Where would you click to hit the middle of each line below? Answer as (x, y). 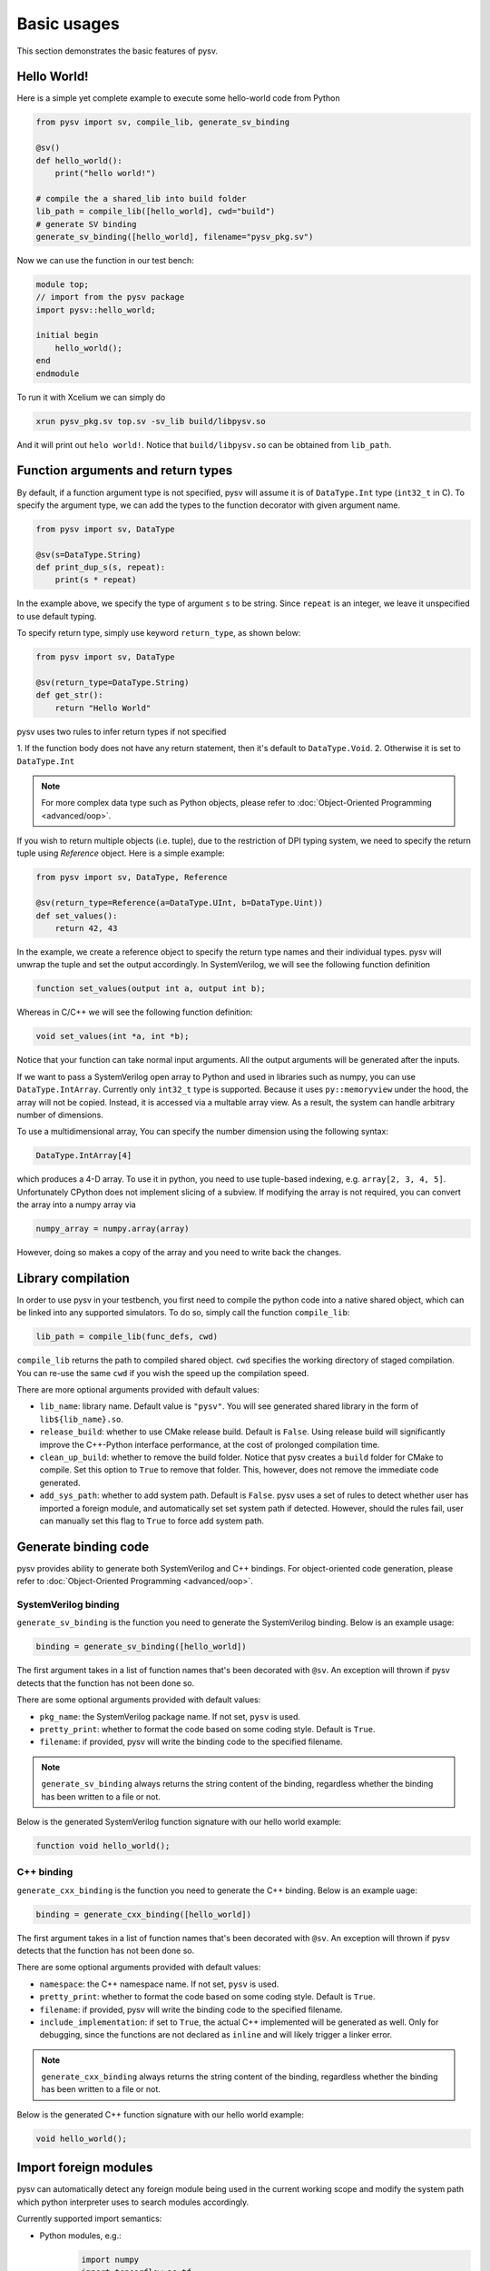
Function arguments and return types (125, 471)
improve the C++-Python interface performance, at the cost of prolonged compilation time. (210, 1444)
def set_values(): (77, 916)
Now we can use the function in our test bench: (105, 260)
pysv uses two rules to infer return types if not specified (122, 731)
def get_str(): (69, 695)
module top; (63, 284)
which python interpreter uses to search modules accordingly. (133, 2202)
